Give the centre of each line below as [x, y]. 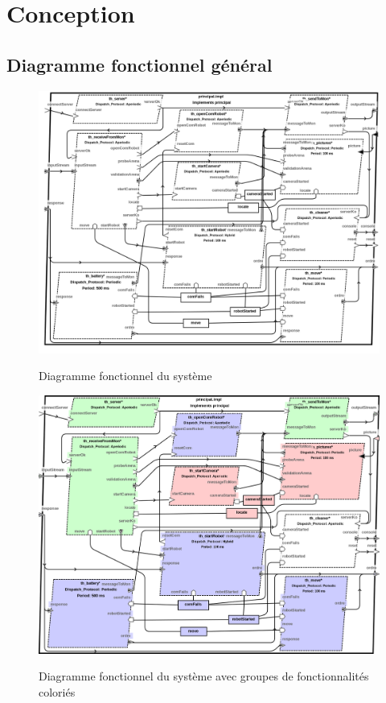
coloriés [57, 692]
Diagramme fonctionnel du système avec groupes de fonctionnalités [204, 676]
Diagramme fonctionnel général [140, 64]
